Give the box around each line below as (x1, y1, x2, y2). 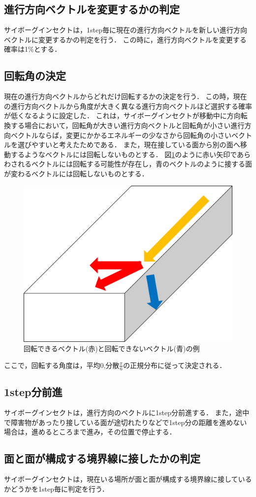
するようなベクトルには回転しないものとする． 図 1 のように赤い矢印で (10, 149, 237, 159)
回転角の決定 (4, 68, 66, 83)
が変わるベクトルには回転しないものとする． (4, 168, 149, 178)
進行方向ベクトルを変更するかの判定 (4, 1, 180, 17)
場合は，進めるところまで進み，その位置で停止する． (4, 427, 176, 437)
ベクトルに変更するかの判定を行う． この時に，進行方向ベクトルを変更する (4, 34, 247, 44)
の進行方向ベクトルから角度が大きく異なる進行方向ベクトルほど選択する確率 (4, 100, 252, 111)
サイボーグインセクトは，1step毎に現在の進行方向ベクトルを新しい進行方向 (4, 25, 247, 35)
